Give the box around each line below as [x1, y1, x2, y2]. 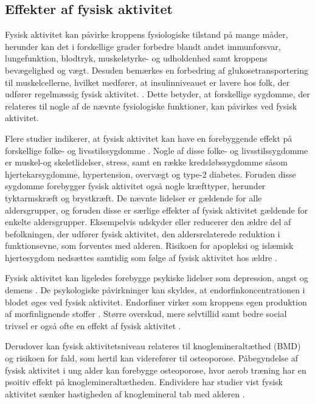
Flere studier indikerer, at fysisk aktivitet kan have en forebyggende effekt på [5, 131, 292, 144]
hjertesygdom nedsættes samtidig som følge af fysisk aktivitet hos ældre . [5, 251, 277, 263]
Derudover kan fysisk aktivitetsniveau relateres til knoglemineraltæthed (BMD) [5, 340, 301, 352]
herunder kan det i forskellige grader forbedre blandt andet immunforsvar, [5, 40, 281, 52]
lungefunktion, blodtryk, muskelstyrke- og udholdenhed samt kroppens [5, 52, 268, 64]
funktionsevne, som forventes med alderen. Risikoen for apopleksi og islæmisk [5, 239, 294, 252]
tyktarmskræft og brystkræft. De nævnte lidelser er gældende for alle [5, 191, 262, 204]
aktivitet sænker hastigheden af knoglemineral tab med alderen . [5, 387, 245, 400]
